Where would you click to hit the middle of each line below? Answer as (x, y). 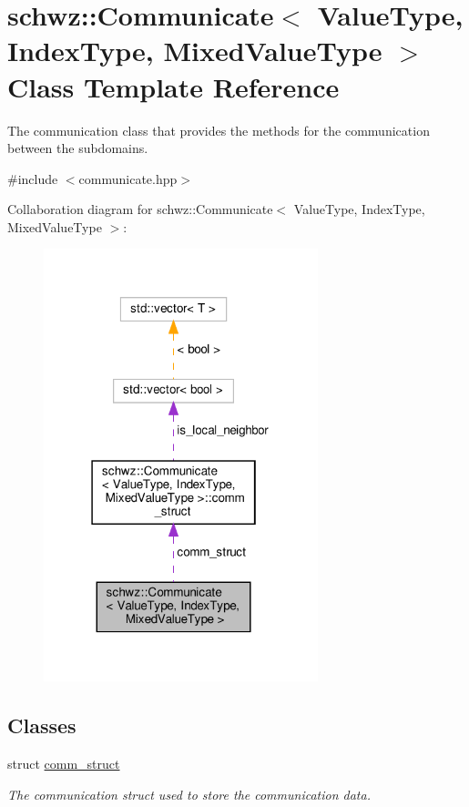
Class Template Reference (173, 86)
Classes (42, 725)
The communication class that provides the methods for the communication (219, 130)
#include (33, 178)
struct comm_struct (64, 763)
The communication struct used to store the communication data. (189, 794)
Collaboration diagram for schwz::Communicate (140, 209)
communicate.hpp (128, 178)
